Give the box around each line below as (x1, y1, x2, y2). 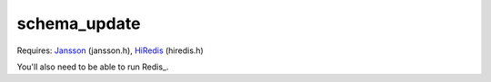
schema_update (16, 14, 141, 33)
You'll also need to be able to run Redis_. (16, 61, 169, 72)
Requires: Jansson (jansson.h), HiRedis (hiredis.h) (16, 45, 204, 56)
